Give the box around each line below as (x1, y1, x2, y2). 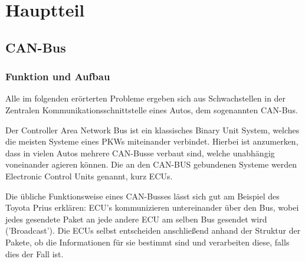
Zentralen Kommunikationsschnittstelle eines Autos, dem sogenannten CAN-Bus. (5, 103, 298, 116)
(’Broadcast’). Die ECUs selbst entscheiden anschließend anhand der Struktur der (5, 224, 301, 237)
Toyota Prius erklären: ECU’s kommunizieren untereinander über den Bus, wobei (5, 201, 299, 214)
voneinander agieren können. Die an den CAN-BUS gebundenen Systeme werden (5, 158, 297, 171)
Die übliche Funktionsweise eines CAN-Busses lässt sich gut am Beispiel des (5, 189, 280, 202)
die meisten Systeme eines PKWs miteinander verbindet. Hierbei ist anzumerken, (5, 135, 299, 148)
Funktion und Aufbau (5, 69, 110, 84)
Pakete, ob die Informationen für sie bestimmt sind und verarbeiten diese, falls (5, 235, 290, 248)
